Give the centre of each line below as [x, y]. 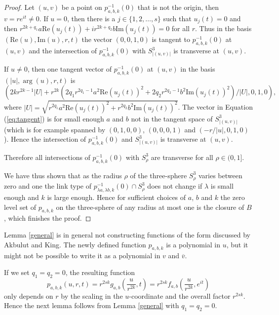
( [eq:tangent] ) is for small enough [54, 118]
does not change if [175, 186]
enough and [21, 197]
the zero [233, 197]
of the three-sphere [159, 175]
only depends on [29, 295]
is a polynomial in [193, 244]
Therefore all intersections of [47, 157]
